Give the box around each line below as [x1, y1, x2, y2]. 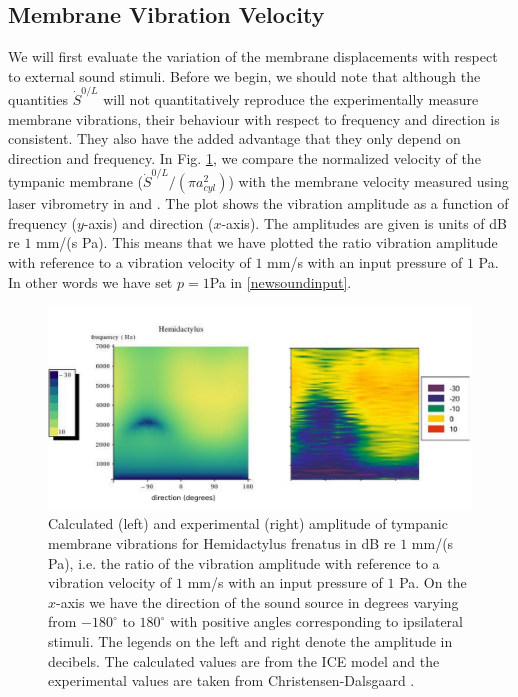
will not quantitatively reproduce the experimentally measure [103, 89, 479, 110]
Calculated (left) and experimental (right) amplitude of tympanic [48, 513, 448, 534]
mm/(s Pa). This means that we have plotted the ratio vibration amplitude [36, 232, 498, 253]
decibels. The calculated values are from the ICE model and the [48, 650, 440, 671]
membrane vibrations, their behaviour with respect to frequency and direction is [8, 108, 500, 129]
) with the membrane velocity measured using [228, 171, 509, 192]
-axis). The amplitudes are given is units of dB [221, 212, 508, 233]
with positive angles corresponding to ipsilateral [170, 611, 463, 632]
